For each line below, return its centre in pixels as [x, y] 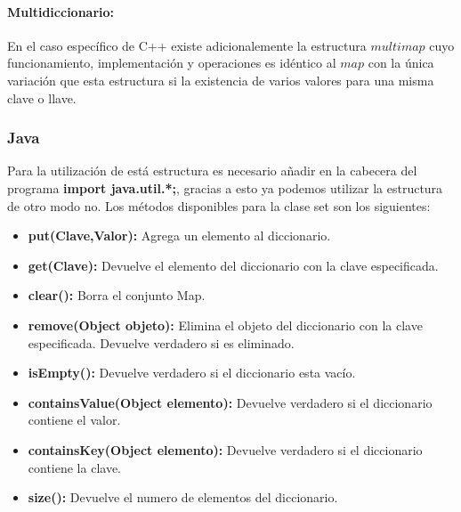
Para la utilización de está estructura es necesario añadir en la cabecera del [212, 171]
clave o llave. [42, 98]
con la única [401, 63]
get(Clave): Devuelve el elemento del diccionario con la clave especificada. [233, 265]
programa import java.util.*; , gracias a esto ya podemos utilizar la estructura [225, 187]
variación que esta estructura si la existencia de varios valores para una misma [221, 80]
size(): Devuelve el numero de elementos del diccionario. [183, 497]
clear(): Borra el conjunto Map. [117, 295]
